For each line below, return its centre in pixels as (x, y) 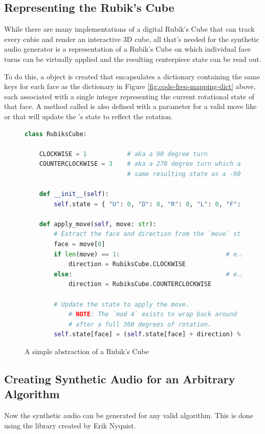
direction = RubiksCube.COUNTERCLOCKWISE (140, 284)
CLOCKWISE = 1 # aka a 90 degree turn (123, 154)
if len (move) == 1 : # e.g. (151, 254)
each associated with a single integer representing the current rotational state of (129, 96)
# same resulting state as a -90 (184, 174)
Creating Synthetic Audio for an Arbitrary (120, 379)
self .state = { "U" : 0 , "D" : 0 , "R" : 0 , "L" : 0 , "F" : (147, 204)
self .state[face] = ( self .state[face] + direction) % (147, 334)
